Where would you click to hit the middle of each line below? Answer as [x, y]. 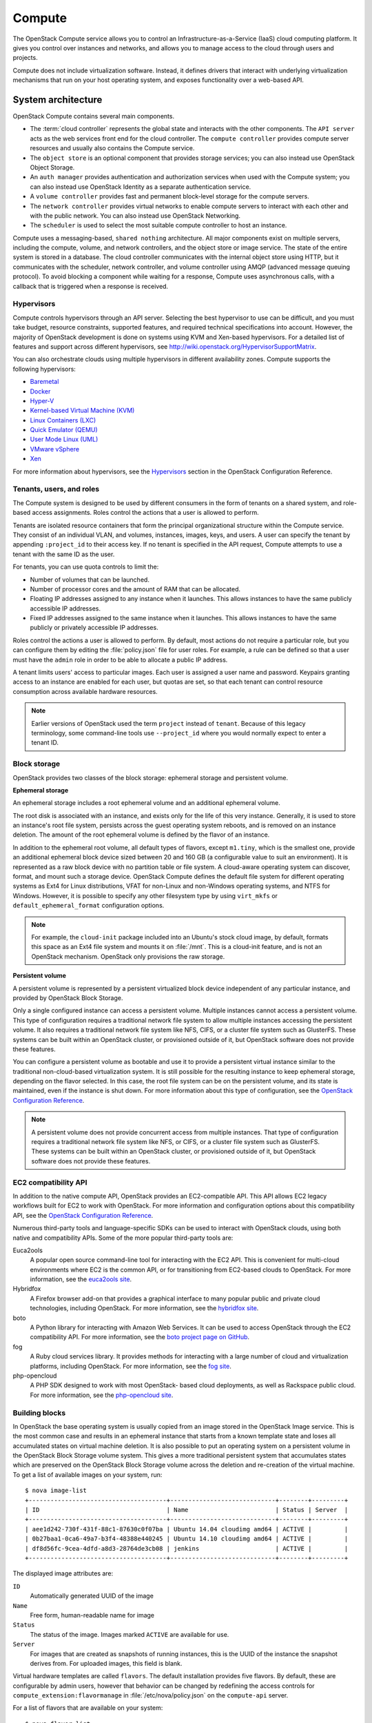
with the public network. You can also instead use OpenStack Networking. [135, 215]
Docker [40, 391]
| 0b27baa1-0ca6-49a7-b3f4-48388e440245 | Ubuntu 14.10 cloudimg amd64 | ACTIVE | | [187, 1539]
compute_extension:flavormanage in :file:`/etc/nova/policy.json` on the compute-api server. [151, 1695]
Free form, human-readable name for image [92, 1615]
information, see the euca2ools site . [81, 1279]
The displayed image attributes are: [63, 1573]
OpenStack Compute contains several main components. [94, 116]
